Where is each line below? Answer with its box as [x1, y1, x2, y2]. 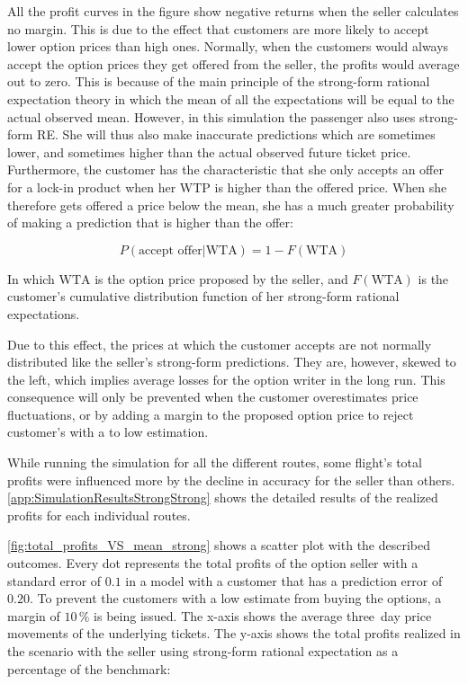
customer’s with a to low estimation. [7, 422, 209, 441]
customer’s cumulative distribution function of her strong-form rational [7, 287, 400, 306]
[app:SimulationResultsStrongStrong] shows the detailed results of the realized [7, 488, 438, 507]
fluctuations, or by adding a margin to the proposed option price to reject [7, 404, 414, 423]
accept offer [139, 244, 202, 257]
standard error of [7, 571, 102, 590]
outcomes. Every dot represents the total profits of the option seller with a [7, 554, 418, 573]
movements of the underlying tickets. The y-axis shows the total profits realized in [7, 624, 461, 643]
